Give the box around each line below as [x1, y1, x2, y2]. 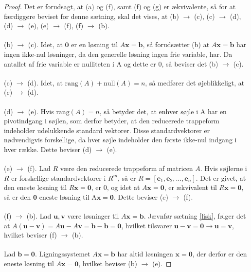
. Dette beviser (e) [113, 191, 168, 202]
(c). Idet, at [28, 39, 63, 50]
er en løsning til [71, 39, 118, 50]
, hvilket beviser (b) [78, 258, 137, 269]
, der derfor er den [192, 249, 247, 259]
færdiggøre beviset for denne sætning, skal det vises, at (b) [4, 11, 179, 21]
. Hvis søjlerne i [200, 163, 247, 173]
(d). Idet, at [27, 77, 63, 87]
